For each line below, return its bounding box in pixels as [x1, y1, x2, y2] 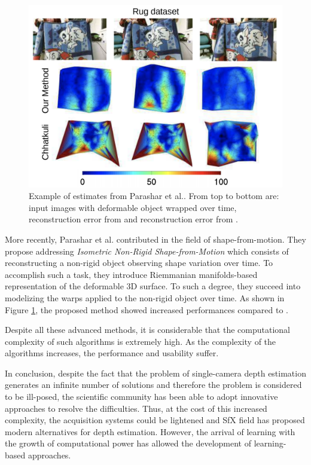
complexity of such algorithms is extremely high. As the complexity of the [5, 335, 276, 347]
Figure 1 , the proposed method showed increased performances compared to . [5, 303, 289, 316]
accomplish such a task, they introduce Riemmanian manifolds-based [5, 268, 258, 280]
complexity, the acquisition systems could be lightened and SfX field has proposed [5, 414, 305, 426]
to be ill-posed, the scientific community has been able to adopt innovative [5, 390, 278, 403]
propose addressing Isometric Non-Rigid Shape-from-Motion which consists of [5, 244, 289, 257]
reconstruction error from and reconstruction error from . [29, 213, 238, 225]
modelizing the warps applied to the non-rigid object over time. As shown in [5, 291, 285, 304]
